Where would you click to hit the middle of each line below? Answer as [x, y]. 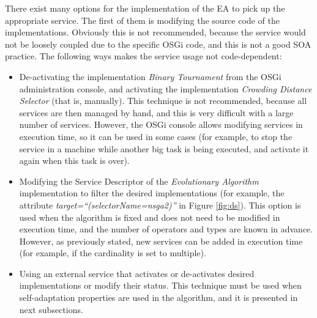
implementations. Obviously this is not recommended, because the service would [155, 32]
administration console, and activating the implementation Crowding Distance [166, 88]
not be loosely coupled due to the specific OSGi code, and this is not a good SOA [158, 44]
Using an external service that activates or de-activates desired [137, 273]
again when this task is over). [74, 161]
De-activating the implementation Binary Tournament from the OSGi [150, 76]
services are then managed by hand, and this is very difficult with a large [156, 112]
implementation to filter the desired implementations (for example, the [152, 193]
